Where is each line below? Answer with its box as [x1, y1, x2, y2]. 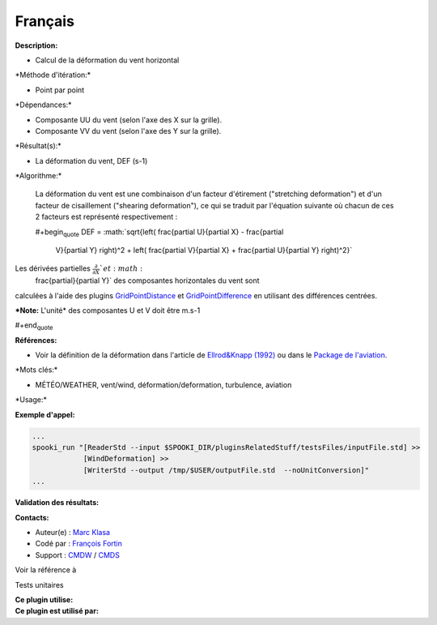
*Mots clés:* [15, 365, 58, 375]
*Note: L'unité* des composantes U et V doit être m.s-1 [15, 305, 201, 315]
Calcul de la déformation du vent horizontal [35, 55, 180, 65]
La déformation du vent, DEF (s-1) [35, 156, 148, 165]
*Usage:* [15, 395, 48, 405]
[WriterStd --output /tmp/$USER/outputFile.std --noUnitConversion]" [83, 465, 370, 474]
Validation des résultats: [15, 498, 100, 507]
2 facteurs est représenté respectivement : [35, 212, 178, 222]
